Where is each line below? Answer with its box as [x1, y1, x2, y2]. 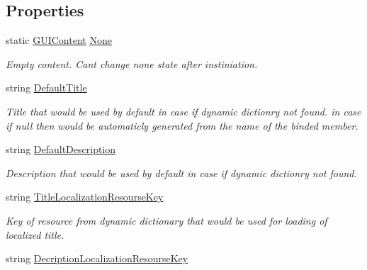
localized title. [6, 227, 64, 242]
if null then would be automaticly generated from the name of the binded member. [6, 118, 358, 133]
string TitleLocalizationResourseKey [6, 189, 164, 204]
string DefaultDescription [6, 142, 116, 157]
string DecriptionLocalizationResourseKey [6, 251, 188, 266]
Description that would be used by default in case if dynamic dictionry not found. [6, 165, 357, 180]
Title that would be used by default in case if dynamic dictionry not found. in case [6, 103, 361, 118]
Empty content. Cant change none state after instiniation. [6, 56, 258, 71]
